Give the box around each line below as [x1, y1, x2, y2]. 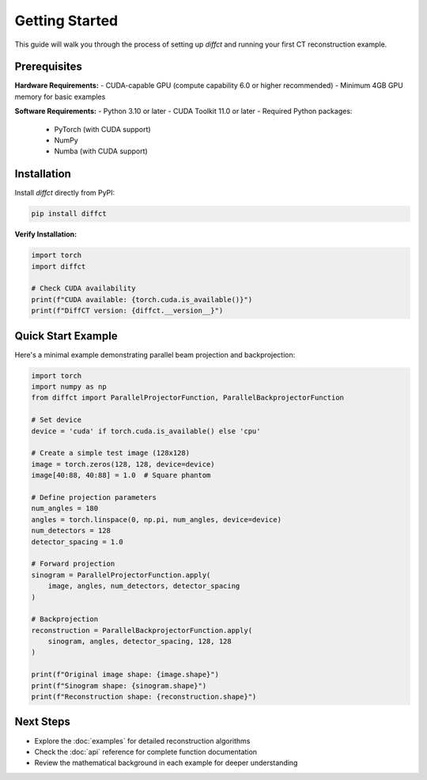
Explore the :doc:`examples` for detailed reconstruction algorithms [34, 736, 251, 745]
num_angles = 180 [31, 504, 99, 513]
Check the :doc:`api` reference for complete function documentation [34, 747, 257, 756]
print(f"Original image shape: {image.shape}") [31, 670, 219, 680]
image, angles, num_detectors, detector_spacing [47, 581, 240, 591]
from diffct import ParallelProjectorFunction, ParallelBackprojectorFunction [31, 393, 344, 403]
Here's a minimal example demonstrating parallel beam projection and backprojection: [14, 350, 296, 359]
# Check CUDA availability [31, 284, 136, 293]
